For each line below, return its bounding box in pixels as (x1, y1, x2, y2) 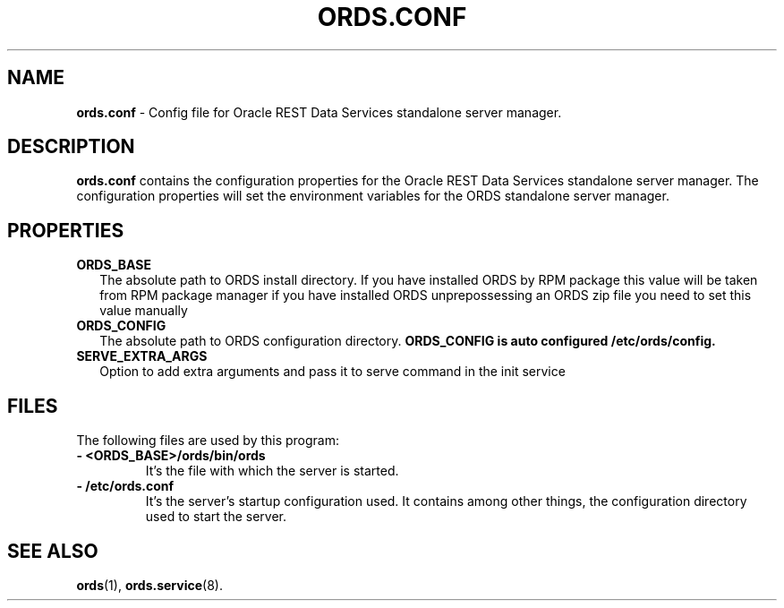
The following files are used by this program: (76, 432, 340, 449)
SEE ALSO (7, 539, 98, 562)
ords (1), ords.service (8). (76, 577, 223, 593)
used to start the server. (145, 509, 287, 525)
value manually (99, 303, 188, 319)
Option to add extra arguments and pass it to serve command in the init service (99, 364, 566, 380)
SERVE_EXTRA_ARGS (76, 348, 208, 364)
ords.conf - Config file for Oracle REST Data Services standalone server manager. (76, 104, 562, 120)
